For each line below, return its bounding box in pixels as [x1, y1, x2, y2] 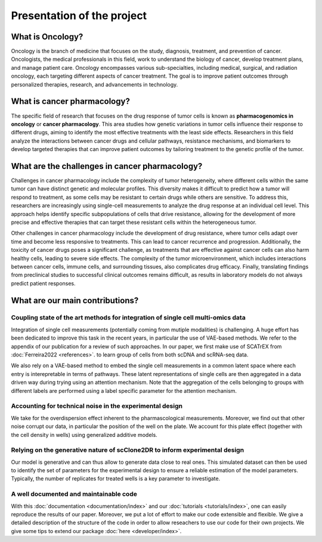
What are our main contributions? [11, 295, 139, 306]
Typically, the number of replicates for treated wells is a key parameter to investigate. [11, 475, 221, 482]
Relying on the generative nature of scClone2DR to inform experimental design [11, 446, 244, 454]
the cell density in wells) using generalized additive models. [11, 431, 157, 438]
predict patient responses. [11, 279, 76, 287]
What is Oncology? [11, 32, 83, 42]
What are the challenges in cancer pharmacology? [11, 161, 203, 171]
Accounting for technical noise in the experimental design [11, 402, 183, 410]
